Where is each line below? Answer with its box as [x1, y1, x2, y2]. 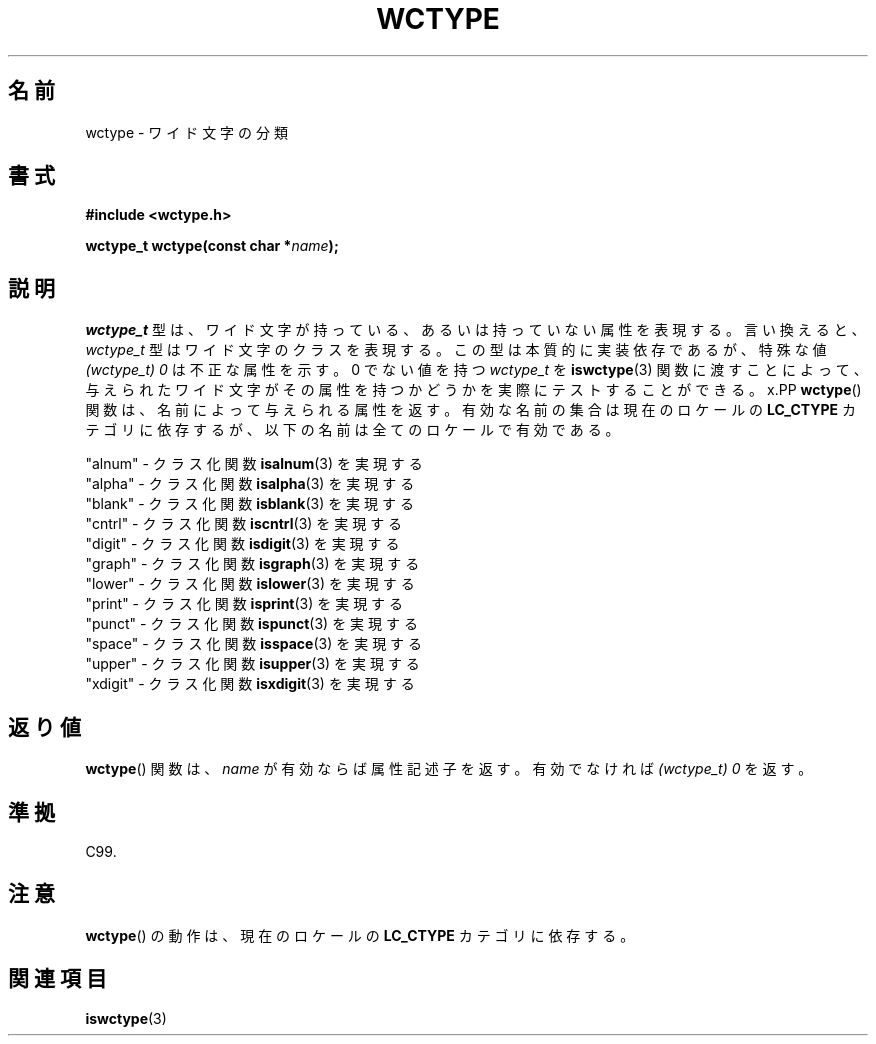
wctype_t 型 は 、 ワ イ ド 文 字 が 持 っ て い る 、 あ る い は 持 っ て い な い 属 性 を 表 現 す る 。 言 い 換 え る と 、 [85, 321, 866, 339]
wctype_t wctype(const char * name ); [85, 237, 339, 255]
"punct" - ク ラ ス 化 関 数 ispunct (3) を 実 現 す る [85, 615, 418, 633]
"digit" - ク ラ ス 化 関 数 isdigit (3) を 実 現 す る [85, 535, 400, 553]
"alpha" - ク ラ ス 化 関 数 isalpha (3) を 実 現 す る [85, 475, 415, 493]
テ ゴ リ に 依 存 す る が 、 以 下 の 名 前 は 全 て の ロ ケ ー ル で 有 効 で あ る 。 [85, 421, 620, 439]
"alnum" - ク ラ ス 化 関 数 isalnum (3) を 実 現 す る [85, 455, 423, 473]
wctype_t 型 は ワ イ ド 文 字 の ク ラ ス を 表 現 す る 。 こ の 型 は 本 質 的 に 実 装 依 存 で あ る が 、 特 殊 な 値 [85, 341, 827, 359]
